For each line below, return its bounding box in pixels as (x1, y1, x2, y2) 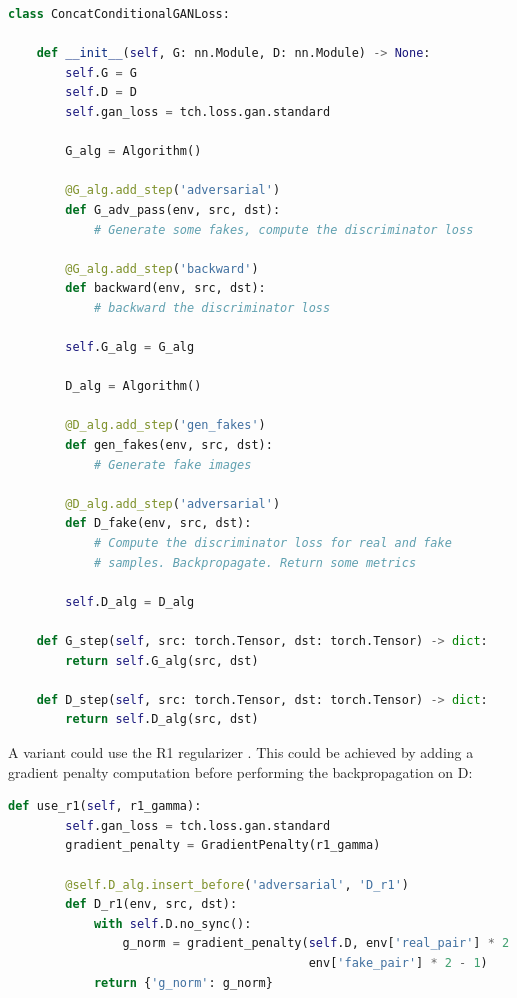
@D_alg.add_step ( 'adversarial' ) (65, 496, 281, 511)
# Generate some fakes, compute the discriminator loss (93, 222, 474, 237)
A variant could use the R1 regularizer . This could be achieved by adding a (8, 741, 474, 762)
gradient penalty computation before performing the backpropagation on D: (8, 761, 473, 782)
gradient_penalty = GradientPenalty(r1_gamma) (65, 838, 381, 853)
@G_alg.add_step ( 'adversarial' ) (65, 183, 281, 198)
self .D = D (65, 85, 137, 100)
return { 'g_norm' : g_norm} (93, 975, 273, 990)
